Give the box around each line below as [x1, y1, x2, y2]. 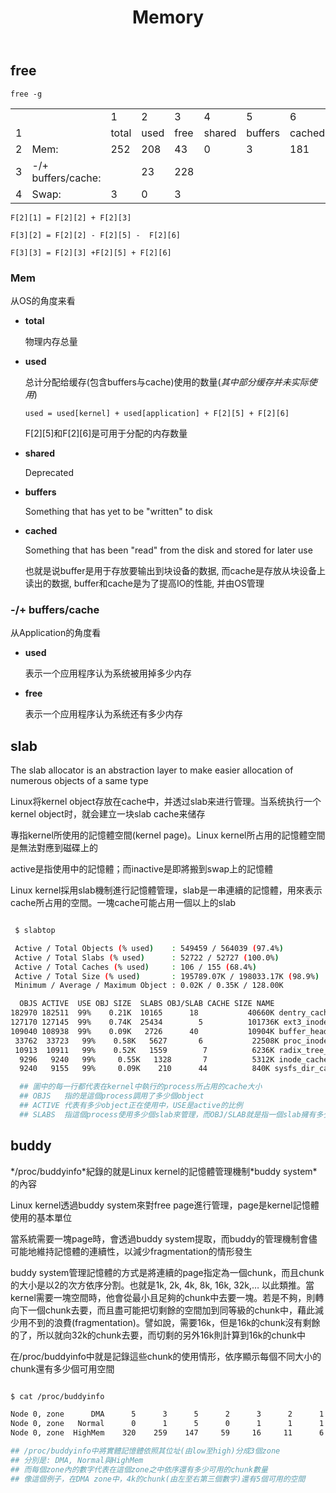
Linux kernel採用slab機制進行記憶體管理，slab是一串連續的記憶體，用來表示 [10, 884, 323, 896]
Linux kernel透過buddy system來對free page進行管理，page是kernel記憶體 [10, 1199, 320, 1211]
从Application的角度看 [10, 627, 102, 639]
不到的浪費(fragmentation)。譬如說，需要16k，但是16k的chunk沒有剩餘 [27, 1316, 321, 1328]
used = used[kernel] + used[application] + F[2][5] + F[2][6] [24, 408, 290, 418]
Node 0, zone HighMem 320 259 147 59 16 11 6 [10, 1428, 325, 1438]
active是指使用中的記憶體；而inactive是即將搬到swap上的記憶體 [10, 863, 274, 875]
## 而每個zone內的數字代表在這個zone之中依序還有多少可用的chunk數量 [10, 1464, 268, 1475]
